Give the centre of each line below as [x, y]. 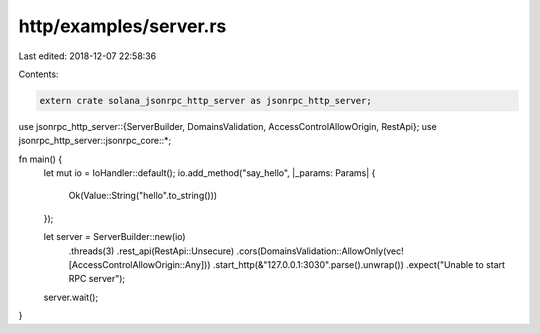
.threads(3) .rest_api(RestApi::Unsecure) [151, 251]
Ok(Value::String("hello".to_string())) [143, 196]
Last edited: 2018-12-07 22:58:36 [87, 56]
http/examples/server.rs [122, 26]
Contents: [38, 74]
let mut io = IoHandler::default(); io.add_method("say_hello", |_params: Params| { [209, 173]
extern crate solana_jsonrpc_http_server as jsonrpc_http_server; [205, 100]
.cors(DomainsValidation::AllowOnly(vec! [320, 251]
